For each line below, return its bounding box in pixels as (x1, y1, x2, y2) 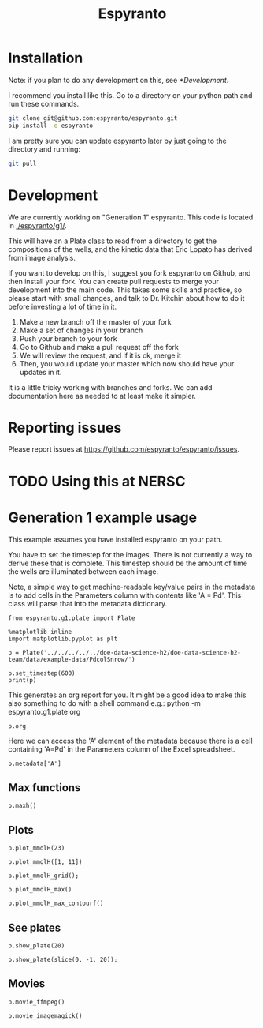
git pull (8, 159, 37, 167)
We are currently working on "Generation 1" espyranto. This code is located (8, 212, 254, 222)
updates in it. (19, 367, 62, 377)
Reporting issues (8, 418, 122, 437)
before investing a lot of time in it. (8, 302, 117, 311)
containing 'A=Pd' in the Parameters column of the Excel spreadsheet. (8, 744, 235, 754)
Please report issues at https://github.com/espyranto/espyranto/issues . (8, 445, 240, 454)
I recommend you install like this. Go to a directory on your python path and (8, 90, 253, 99)
